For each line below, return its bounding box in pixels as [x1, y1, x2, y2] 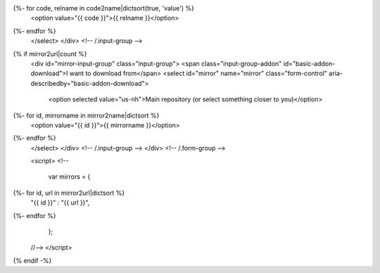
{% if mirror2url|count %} [13, 49, 87, 58]
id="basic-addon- [283, 59, 336, 68]
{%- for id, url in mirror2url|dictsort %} [13, 189, 125, 197]
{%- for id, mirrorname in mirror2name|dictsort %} [13, 111, 160, 120]
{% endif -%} [13, 256, 52, 265]
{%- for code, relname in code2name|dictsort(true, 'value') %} [13, 4, 195, 12]
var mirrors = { [48, 172, 91, 181]
